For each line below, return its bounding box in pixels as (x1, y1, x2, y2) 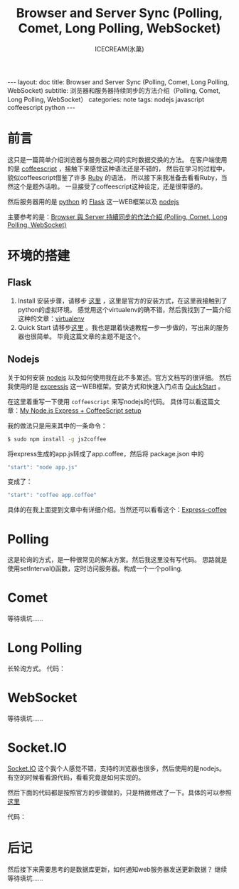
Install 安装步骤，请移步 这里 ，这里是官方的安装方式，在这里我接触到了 (17, 296, 228, 305)
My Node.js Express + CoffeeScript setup (20, 406, 142, 415)
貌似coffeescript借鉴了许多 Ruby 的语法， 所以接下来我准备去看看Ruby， (7, 173, 222, 181)
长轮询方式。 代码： (7, 664, 65, 673)
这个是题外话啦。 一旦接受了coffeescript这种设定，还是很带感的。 (13, 182, 207, 191)
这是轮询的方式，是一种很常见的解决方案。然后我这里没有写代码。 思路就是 (7, 556, 228, 564)
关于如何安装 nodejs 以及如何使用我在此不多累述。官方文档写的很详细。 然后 (7, 373, 232, 381)
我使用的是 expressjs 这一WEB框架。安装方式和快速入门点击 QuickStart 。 (7, 382, 225, 391)
